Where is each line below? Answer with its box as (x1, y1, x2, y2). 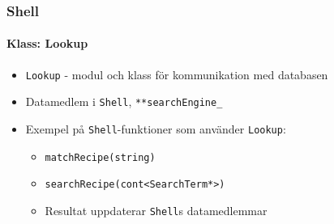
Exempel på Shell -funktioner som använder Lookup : (25, 120, 286, 137)
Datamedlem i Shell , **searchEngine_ (25, 93, 223, 110)
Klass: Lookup (6, 35, 88, 52)
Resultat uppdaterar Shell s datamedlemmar (45, 201, 268, 218)
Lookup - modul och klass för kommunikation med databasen (25, 66, 328, 82)
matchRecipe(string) (45, 151, 156, 163)
